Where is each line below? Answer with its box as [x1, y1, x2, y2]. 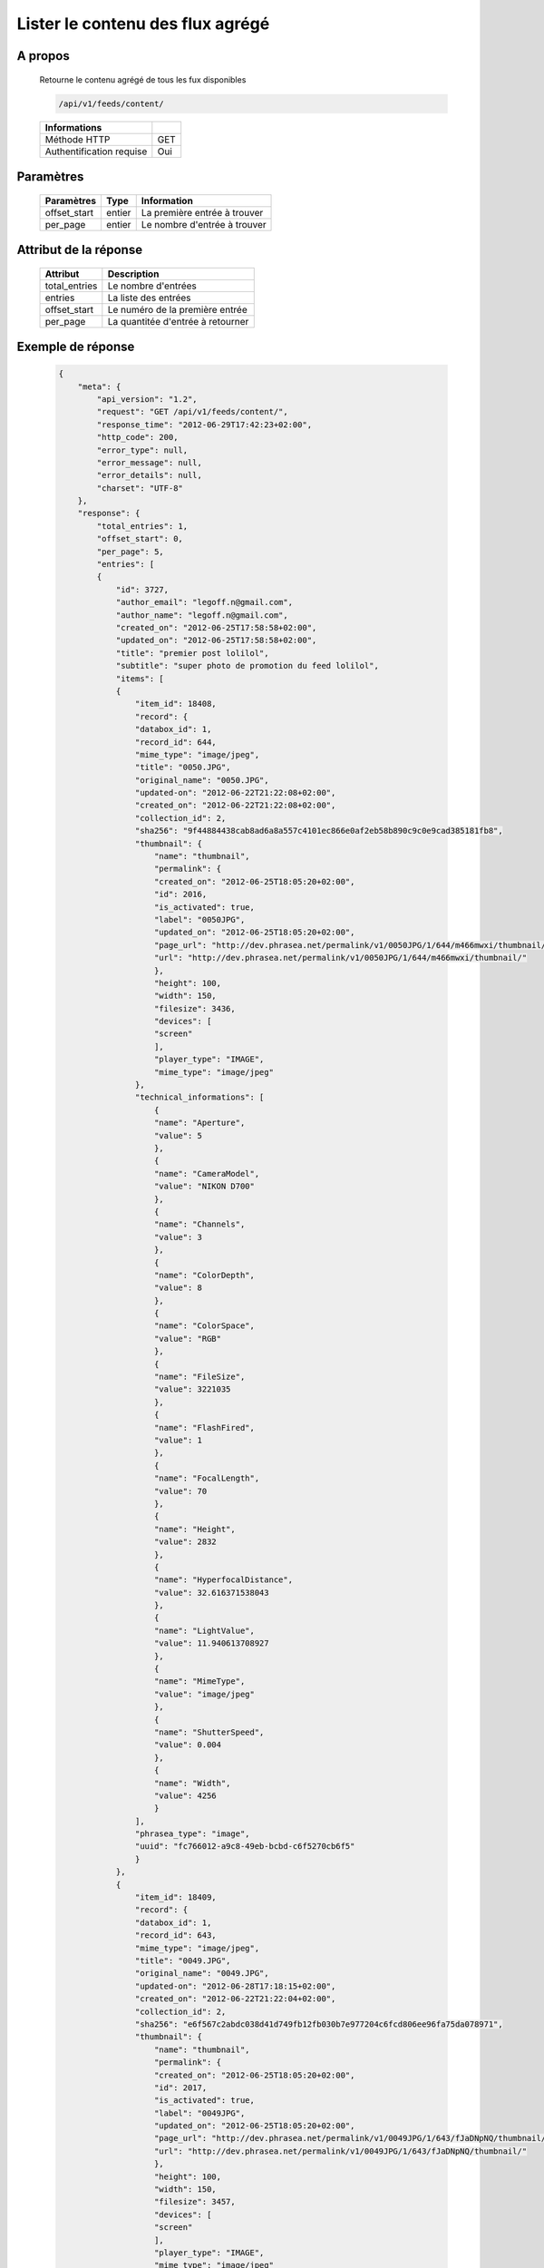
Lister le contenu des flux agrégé [16, 14, 270, 34]
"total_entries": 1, [96, 521, 189, 531]
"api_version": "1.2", [96, 394, 199, 404]
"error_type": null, [96, 445, 189, 455]
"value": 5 [154, 1130, 203, 1140]
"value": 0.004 [154, 1740, 222, 1750]
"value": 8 [154, 1283, 203, 1293]
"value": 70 [154, 1486, 208, 1496]
